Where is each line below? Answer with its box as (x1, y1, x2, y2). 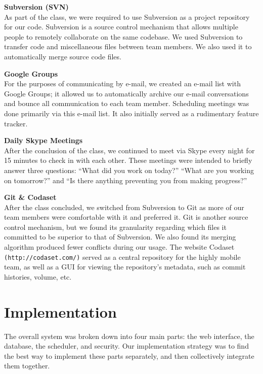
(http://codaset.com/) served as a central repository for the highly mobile (4, 251, 241, 262)
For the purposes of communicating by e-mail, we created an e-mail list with (4, 78, 241, 89)
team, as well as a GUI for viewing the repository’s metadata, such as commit (4, 261, 246, 272)
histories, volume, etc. (4, 271, 72, 282)
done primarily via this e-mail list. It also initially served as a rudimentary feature (4, 108, 259, 118)
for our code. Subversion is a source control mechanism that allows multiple (4, 21, 238, 32)
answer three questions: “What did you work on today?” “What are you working (4, 164, 254, 175)
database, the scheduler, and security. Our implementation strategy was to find (4, 341, 249, 351)
